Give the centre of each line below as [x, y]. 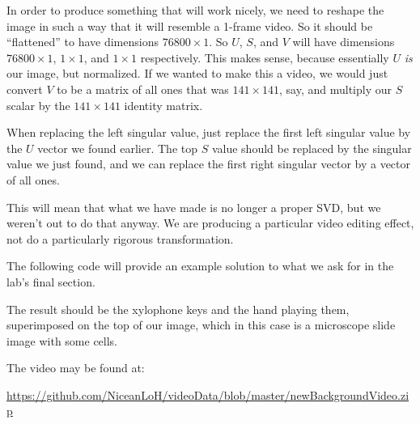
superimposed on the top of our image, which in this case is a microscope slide [201, 325]
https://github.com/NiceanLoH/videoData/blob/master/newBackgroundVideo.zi [208, 394]
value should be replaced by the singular [312, 148]
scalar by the [38, 105]
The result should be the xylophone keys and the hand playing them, [178, 309]
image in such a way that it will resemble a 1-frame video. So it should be [190, 25]
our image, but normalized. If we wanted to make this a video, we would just [197, 73]
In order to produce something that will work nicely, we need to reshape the [195, 10]
